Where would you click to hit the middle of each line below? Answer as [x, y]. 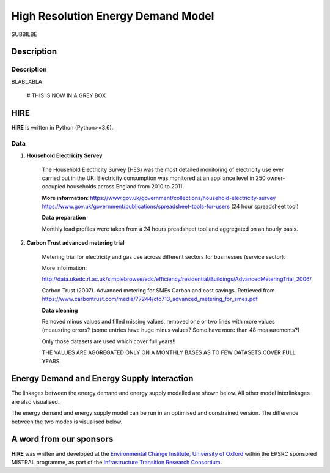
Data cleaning [60, 310]
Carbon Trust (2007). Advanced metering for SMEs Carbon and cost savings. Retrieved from [158, 290]
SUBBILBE [24, 34]
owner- [276, 178]
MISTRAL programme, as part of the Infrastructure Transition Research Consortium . [117, 462]
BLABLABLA [27, 81]
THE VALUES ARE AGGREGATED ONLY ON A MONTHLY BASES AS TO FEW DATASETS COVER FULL [169, 352]
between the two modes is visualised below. [67, 422]
